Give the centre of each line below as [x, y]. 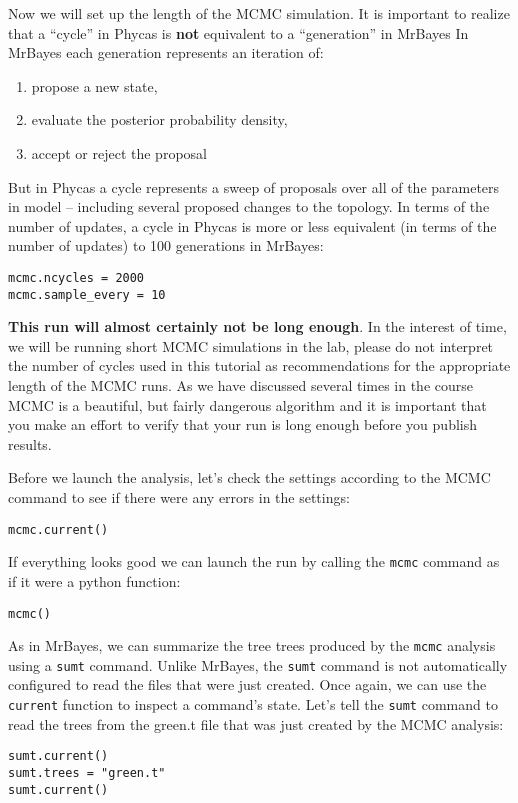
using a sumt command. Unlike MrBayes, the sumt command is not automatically [258, 664]
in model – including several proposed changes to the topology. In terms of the [249, 206]
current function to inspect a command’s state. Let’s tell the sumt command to [253, 704]
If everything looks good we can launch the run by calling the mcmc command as [254, 561]
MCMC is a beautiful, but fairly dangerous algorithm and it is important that [247, 404]
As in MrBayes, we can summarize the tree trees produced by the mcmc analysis [252, 645]
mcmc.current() [58, 529]
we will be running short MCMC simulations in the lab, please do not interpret [251, 345]
